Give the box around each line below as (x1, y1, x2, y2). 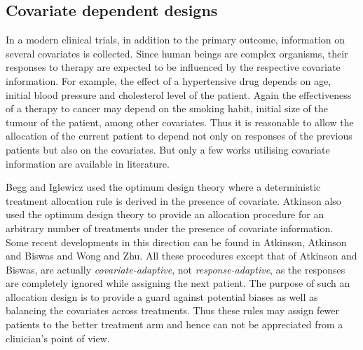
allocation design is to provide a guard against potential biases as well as (6, 289, 318, 304)
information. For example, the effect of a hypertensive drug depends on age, (6, 73, 331, 88)
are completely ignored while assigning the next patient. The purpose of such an (6, 276, 350, 290)
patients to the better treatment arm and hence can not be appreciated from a (6, 317, 343, 332)
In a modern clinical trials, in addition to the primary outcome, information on (6, 32, 345, 47)
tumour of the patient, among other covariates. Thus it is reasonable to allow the (6, 114, 354, 129)
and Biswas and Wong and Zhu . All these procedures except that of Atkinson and (6, 248, 357, 263)
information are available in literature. (6, 156, 170, 170)
